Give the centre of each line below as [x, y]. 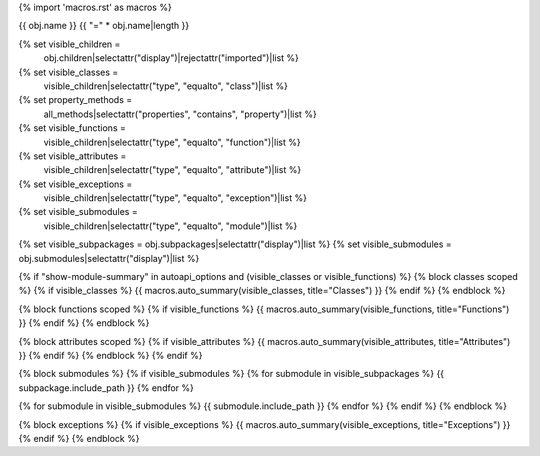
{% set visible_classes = [68, 72]
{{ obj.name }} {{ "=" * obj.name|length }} [104, 26]
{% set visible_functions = [72, 128]
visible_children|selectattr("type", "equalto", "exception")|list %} [175, 198]
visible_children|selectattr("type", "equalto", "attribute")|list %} [172, 170]
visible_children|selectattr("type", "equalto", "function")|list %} [172, 142]
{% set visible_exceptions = [75, 184]
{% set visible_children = [69, 44]
